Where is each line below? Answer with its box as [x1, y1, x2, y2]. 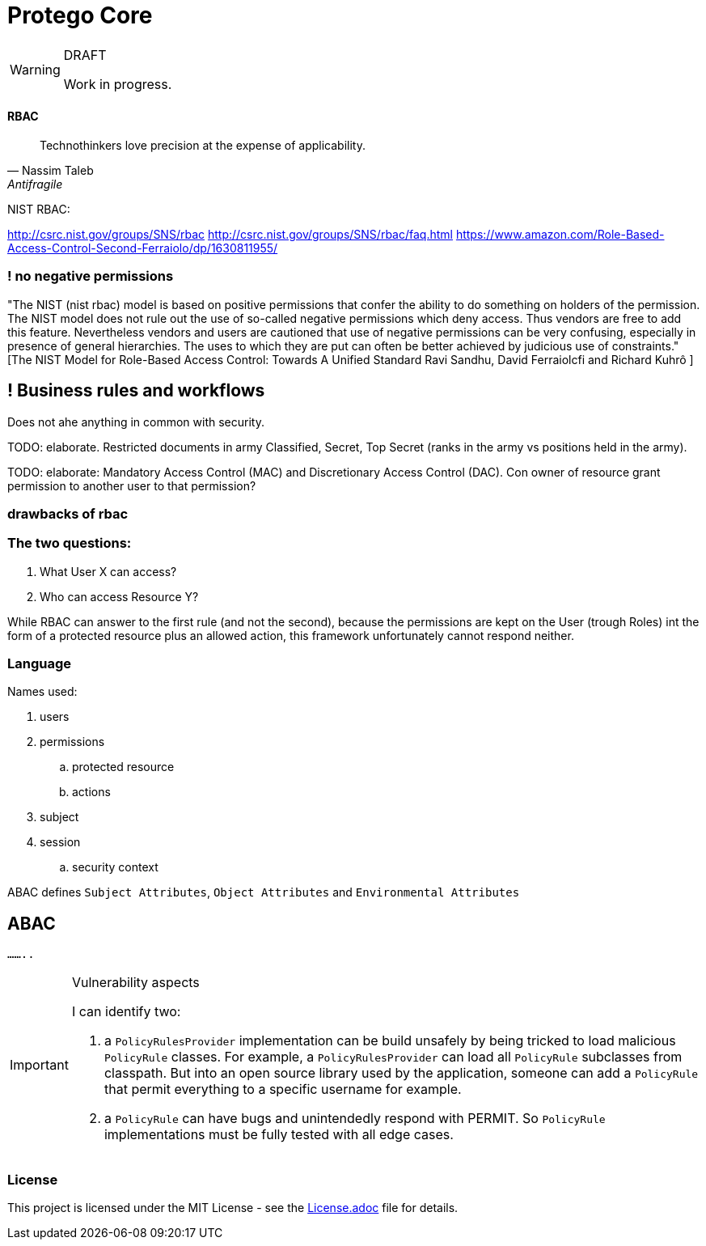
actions [72, 785, 111, 799]
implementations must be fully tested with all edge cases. [104, 1126, 454, 1143]
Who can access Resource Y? [40, 589, 199, 604]
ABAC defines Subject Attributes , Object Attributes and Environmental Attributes [7, 885, 520, 900]
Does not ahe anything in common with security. [7, 414, 264, 429]
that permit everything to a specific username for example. [104, 1081, 462, 1098]
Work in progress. [63, 75, 172, 92]
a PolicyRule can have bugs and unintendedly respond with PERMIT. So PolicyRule [104, 1110, 606, 1127]
